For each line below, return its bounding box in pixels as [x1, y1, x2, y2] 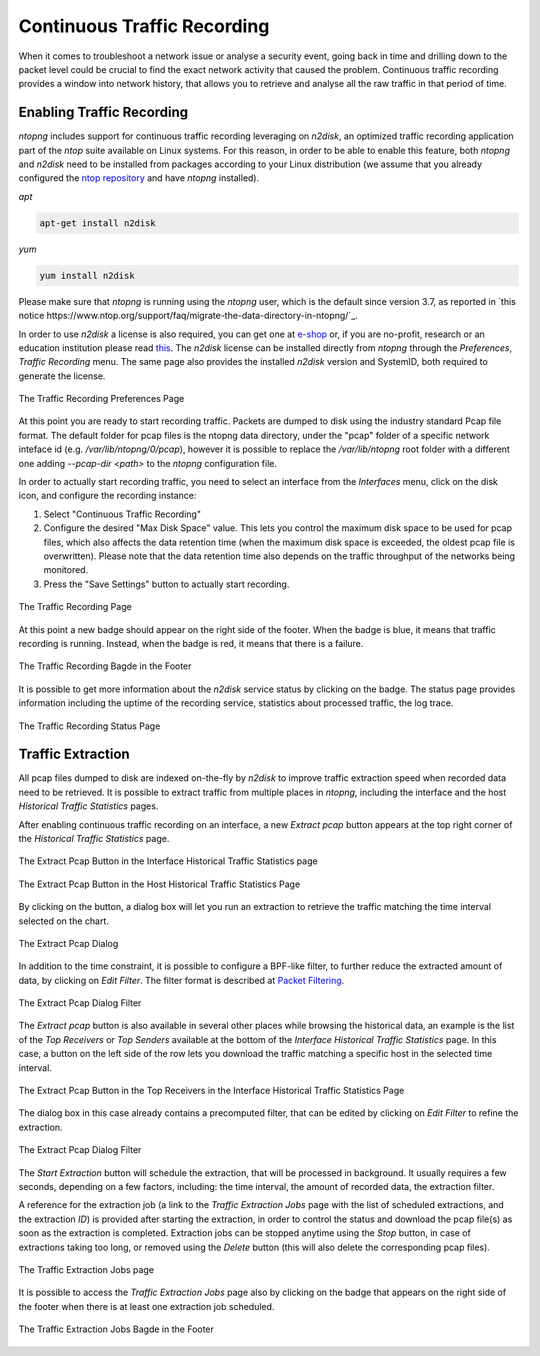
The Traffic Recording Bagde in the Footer [18, 660, 192, 672]
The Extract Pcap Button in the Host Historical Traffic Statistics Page [18, 878, 301, 890]
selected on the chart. [18, 915, 110, 927]
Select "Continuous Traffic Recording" [43, 508, 202, 520]
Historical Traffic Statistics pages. [18, 800, 159, 812]
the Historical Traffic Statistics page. [18, 832, 170, 844]
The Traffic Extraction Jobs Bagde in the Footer [18, 1323, 215, 1335]
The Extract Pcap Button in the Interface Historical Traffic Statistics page [18, 855, 319, 867]
